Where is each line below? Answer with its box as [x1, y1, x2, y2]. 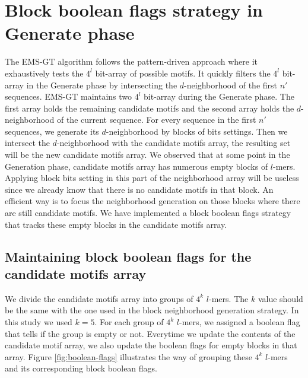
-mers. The [209, 292, 249, 304]
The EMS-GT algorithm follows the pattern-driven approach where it [5, 55, 258, 68]
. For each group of [94, 316, 164, 328]
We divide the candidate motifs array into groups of [5, 292, 193, 304]
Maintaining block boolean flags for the [5, 247, 252, 265]
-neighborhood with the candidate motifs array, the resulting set [56, 136, 291, 149]
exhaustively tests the [5, 66, 84, 79]
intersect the [5, 136, 50, 149]
